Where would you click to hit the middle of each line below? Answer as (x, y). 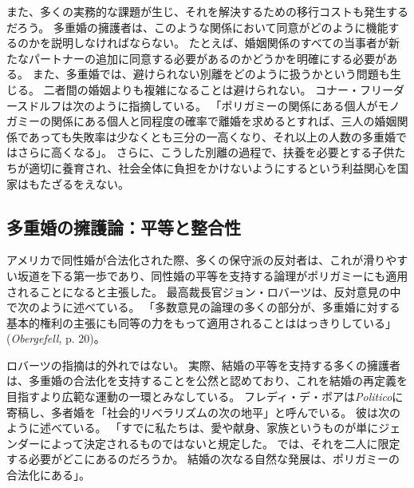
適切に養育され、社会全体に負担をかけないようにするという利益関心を (213, 167)
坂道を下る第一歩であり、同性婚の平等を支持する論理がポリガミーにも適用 (213, 275)
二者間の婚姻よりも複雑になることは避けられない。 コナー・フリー (219, 89)
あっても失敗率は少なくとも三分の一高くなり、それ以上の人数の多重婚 (212, 136)
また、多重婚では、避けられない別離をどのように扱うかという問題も (211, 74)
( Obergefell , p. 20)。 (56, 338)
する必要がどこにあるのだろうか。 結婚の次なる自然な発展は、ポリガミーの (203, 459)
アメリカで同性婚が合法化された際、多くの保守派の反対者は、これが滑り (196, 260)
